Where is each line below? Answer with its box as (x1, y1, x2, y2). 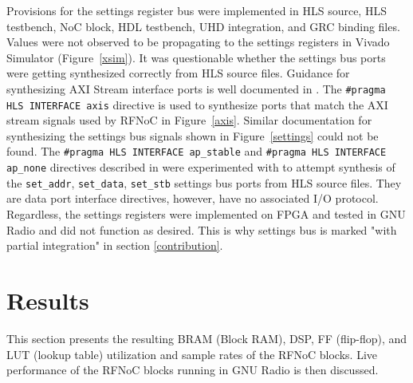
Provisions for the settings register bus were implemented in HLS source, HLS (6, 2, 387, 18)
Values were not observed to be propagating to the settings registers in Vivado (6, 34, 390, 50)
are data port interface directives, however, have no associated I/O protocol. (6, 190, 379, 207)
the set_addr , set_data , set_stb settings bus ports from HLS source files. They (6, 174, 402, 191)
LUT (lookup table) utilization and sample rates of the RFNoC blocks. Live (6, 345, 377, 362)
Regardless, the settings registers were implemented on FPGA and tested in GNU (6, 206, 406, 223)
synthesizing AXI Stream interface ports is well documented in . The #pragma (6, 80, 386, 97)
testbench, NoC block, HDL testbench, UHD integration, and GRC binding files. (6, 18, 400, 34)
